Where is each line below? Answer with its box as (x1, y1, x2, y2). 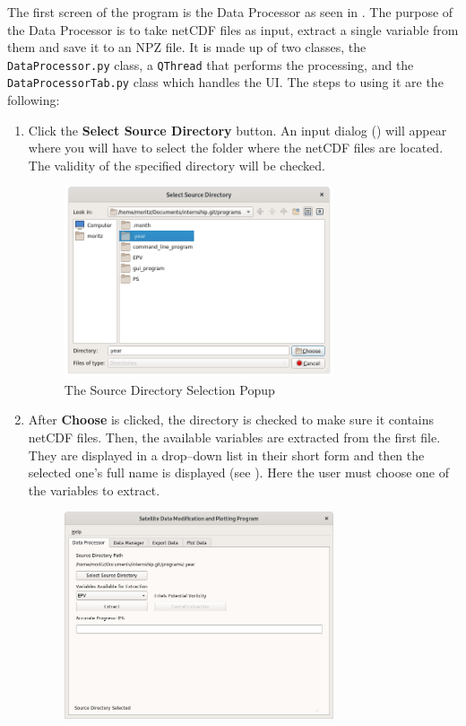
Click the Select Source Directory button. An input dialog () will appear (28, 120, 447, 139)
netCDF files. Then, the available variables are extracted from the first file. (28, 428, 441, 446)
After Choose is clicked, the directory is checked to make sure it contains (28, 410, 435, 429)
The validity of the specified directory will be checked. (28, 155, 325, 174)
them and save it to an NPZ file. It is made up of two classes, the (7, 38, 367, 57)
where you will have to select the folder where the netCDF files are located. (28, 138, 444, 157)
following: (7, 91, 60, 109)
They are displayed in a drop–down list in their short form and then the (28, 445, 425, 464)
